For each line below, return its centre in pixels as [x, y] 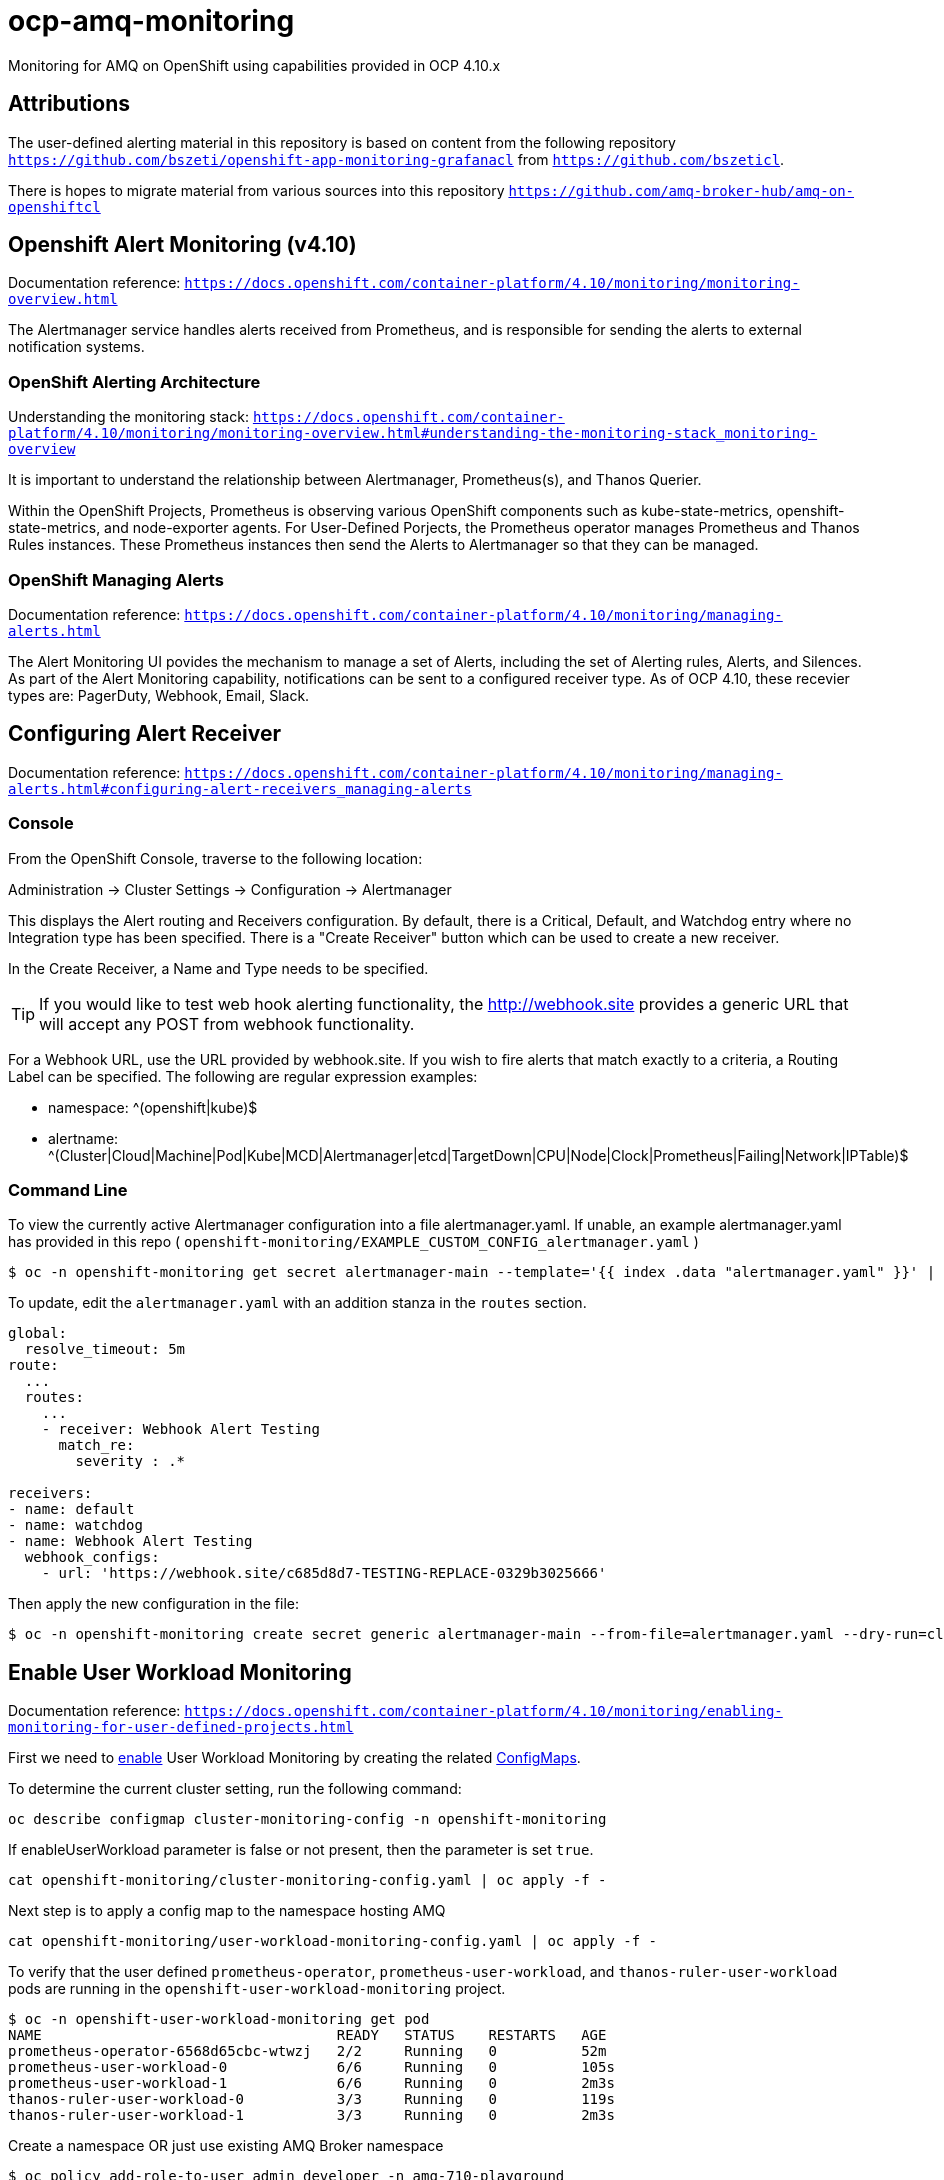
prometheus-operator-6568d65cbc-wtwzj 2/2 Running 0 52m [307, 2051]
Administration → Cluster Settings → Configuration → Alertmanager [230, 889]
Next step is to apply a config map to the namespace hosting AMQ [227, 1911]
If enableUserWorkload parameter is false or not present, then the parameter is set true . [301, 1850]
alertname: [83, 1138]
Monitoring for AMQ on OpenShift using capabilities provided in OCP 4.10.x [254, 65]
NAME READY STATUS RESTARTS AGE [307, 2035]
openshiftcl [54, 206]
